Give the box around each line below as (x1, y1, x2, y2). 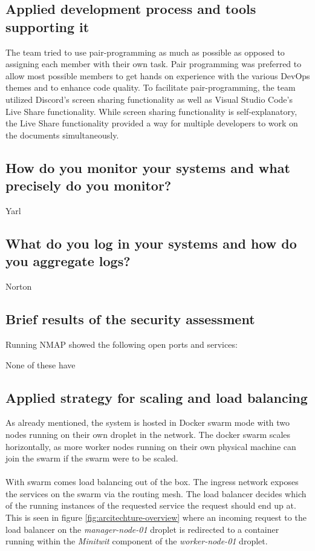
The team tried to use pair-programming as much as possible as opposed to (5, 45, 285, 58)
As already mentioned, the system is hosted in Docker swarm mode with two (5, 416, 290, 429)
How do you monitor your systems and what (5, 158, 290, 177)
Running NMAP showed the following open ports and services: (5, 337, 238, 350)
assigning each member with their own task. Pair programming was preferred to (5, 57, 302, 70)
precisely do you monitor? (5, 176, 172, 195)
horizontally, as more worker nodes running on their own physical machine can (5, 440, 296, 452)
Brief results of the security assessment (5, 310, 255, 328)
